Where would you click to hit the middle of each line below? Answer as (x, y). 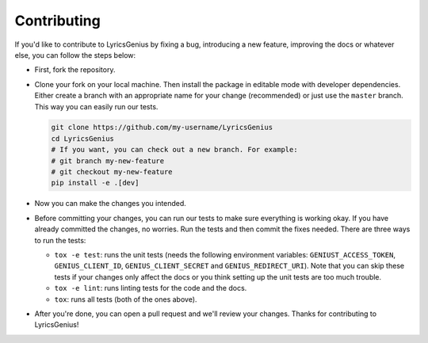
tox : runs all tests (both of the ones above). (126, 299)
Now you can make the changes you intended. (110, 204)
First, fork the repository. (75, 70)
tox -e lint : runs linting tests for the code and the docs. (151, 288)
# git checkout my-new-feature (112, 172)
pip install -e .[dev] (95, 183)
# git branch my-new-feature (108, 161)
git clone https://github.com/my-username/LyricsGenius (162, 128)
